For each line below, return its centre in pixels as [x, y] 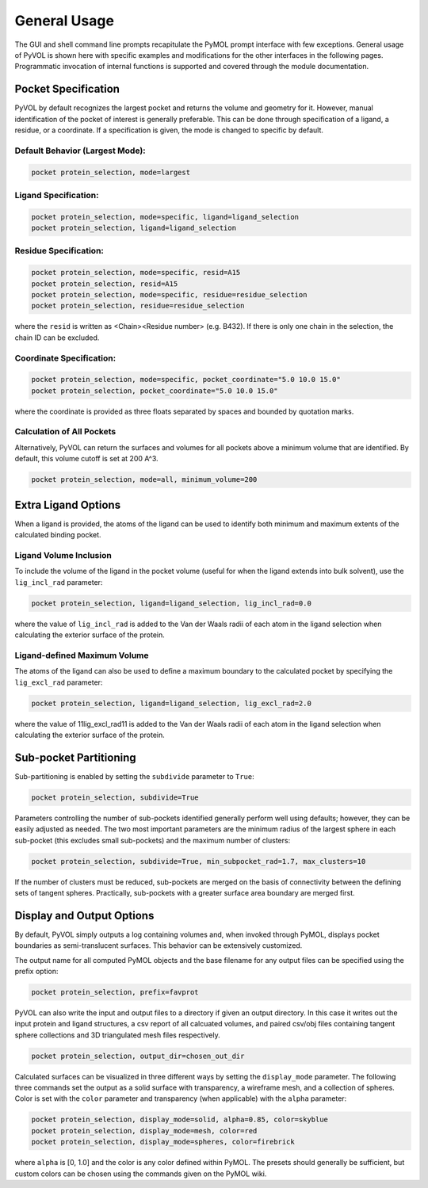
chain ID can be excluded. [57, 338]
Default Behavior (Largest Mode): [80, 151]
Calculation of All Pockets [65, 432]
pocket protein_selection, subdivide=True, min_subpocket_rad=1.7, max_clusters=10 [199, 861]
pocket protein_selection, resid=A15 [105, 284]
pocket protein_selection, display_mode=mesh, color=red [144, 1131]
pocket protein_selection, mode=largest [111, 172]
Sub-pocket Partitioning [75, 757]
